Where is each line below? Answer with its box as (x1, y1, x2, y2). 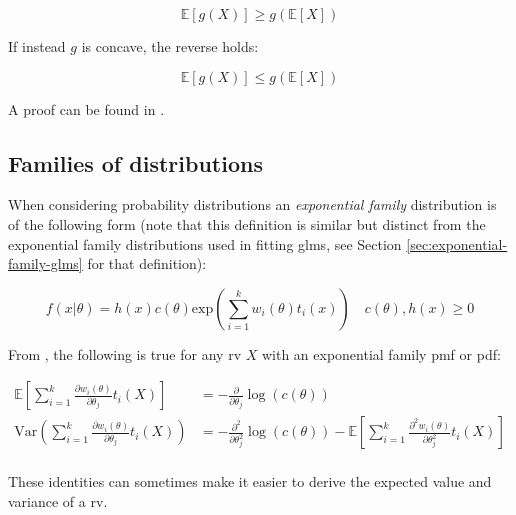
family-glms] (8, 253, 83, 274)
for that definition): (87, 253, 207, 274)
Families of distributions (8, 147, 263, 178)
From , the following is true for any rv (8, 343, 242, 364)
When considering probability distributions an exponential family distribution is (8, 194, 497, 215)
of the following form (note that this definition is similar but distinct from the (8, 213, 486, 234)
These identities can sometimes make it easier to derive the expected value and (8, 471, 492, 492)
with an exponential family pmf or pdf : (261, 343, 501, 364)
